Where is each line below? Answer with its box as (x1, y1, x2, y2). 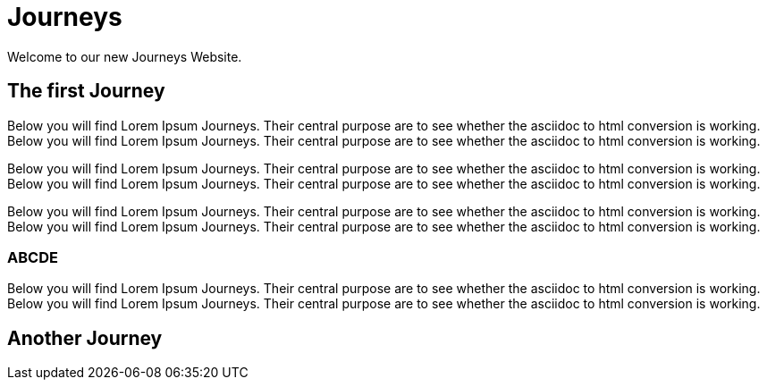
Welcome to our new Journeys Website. (7, 48, 242, 64)
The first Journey (7, 80, 165, 103)
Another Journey (7, 326, 163, 349)
